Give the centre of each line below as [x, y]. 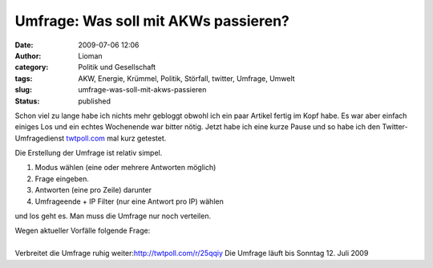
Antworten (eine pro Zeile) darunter [93, 190]
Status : [27, 101]
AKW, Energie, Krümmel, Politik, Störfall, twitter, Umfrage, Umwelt [187, 78]
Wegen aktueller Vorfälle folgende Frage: [83, 231]
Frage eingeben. [62, 179]
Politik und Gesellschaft [117, 67]
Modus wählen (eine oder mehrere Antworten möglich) [125, 168]
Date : [24, 45]
